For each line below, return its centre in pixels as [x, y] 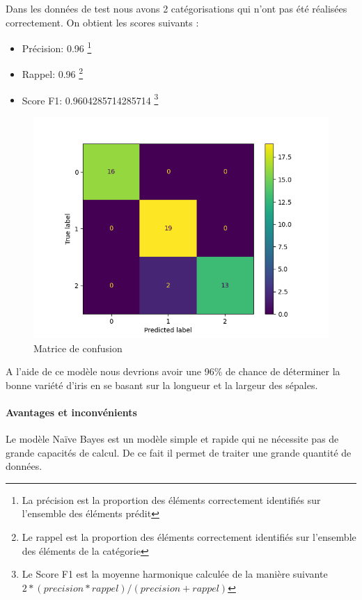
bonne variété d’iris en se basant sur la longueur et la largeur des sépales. [162, 385]
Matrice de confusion [78, 348]
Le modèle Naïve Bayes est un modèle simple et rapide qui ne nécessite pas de [172, 439]
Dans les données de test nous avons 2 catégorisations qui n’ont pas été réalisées [176, 8]
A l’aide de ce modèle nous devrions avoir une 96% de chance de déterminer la [173, 371]
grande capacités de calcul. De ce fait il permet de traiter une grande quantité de [179, 452]
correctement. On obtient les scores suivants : [102, 22]
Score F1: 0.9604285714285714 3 [90, 99]
